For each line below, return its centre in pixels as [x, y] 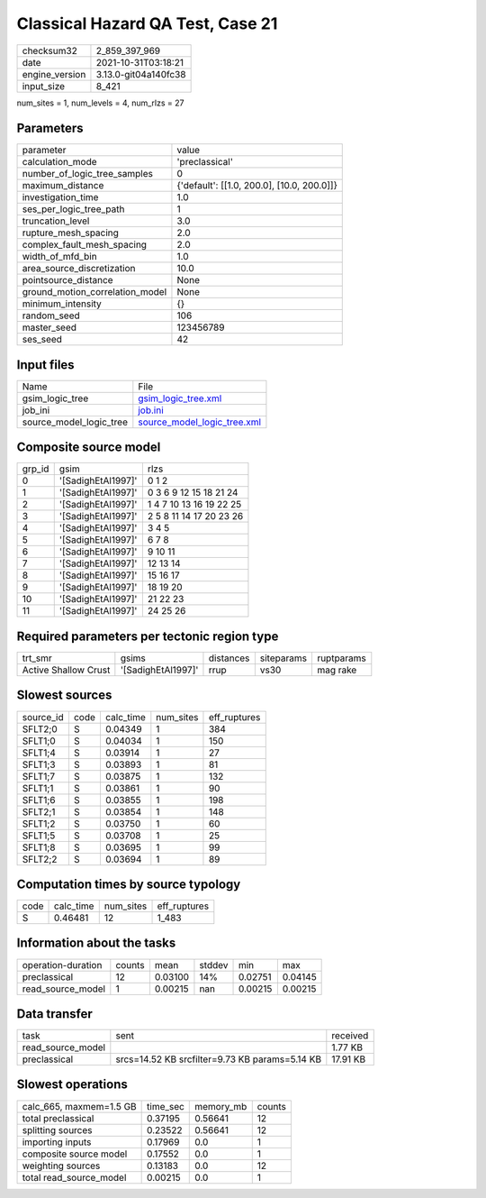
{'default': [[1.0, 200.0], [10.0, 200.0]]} [257, 186]
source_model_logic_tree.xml [199, 422]
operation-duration [62, 965]
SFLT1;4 [39, 753]
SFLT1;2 [39, 823]
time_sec [166, 1106]
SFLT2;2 [40, 859]
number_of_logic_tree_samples [87, 174]
